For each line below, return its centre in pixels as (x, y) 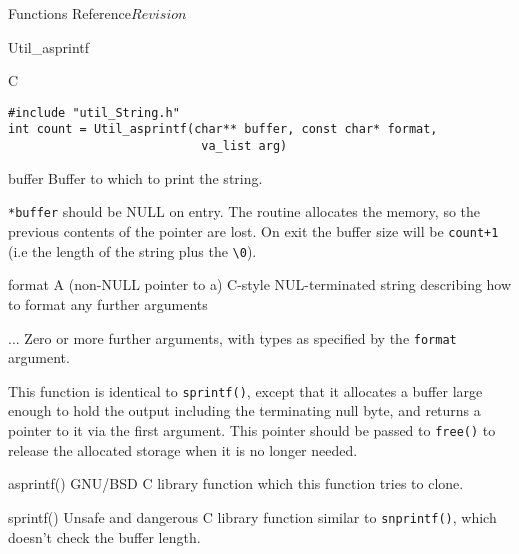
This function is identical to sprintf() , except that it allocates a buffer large (245, 390)
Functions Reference (70, 13)
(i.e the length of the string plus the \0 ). (132, 250)
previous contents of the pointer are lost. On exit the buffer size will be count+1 (253, 231)
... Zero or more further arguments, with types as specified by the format (232, 337)
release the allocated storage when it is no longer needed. (183, 449)
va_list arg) (244, 146)
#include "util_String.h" (94, 112)
